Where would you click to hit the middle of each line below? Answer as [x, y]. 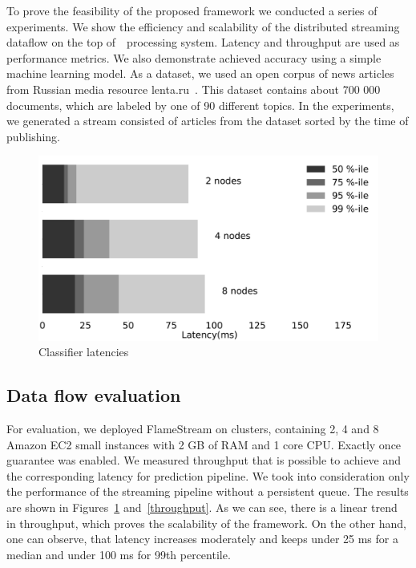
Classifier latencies [84, 352]
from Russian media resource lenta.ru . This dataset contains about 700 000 [194, 89]
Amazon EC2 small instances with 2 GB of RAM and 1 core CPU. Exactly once [204, 444]
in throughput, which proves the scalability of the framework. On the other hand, [206, 523]
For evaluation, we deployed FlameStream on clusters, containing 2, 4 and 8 [193, 428]
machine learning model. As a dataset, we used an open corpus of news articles [200, 73]
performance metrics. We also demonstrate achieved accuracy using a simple [194, 57]
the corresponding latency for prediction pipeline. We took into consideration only [208, 475]
